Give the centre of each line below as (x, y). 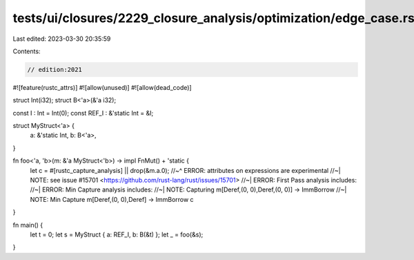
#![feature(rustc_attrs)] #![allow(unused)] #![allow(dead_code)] (102, 87)
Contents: (27, 51)
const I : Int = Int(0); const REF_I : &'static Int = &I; (83, 113)
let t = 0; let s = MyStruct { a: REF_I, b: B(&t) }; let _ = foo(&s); (117, 234)
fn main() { (28, 225)
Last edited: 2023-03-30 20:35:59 (62, 39)
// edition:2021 (55, 69)
